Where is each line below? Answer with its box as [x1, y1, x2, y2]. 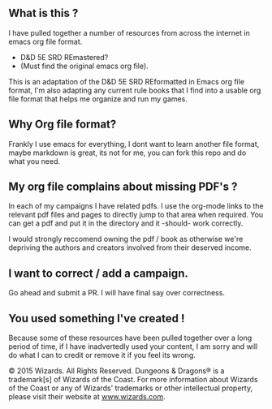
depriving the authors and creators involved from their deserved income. [8, 243, 252, 252]
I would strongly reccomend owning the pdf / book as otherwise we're [8, 235, 244, 244]
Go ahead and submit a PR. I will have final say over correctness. [8, 288, 226, 298]
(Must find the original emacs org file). [19, 61, 149, 71]
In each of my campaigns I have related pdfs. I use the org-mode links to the [8, 201, 264, 211]
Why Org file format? [8, 118, 117, 131]
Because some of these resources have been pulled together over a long [8, 333, 253, 343]
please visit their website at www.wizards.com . [8, 392, 166, 402]
